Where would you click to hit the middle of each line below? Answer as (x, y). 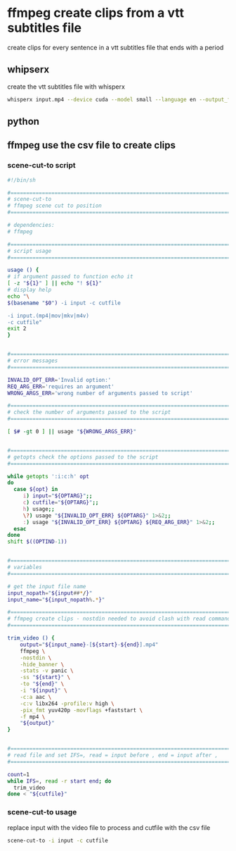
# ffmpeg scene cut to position (54, 206)
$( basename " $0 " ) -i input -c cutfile (64, 303)
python (24, 122)
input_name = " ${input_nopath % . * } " (56, 600)
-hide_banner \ (42, 664)
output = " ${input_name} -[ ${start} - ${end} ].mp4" (89, 645)
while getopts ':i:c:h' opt (48, 476)
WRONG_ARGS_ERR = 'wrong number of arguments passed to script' (100, 393)
